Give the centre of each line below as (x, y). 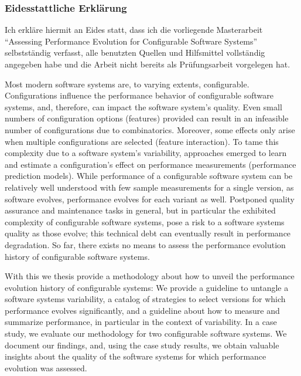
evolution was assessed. (46, 367)
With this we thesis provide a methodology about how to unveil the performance (150, 276)
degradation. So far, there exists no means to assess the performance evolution (145, 244)
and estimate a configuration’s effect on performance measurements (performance (150, 164)
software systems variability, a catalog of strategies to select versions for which (145, 299)
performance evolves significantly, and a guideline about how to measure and (142, 310)
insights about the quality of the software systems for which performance (136, 356)
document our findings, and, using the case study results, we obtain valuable (142, 345)
